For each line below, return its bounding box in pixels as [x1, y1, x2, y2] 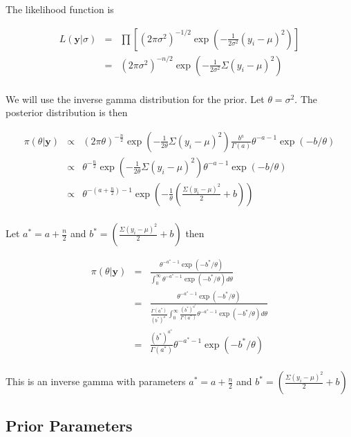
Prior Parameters [6, 414, 133, 436]
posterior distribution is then [6, 105, 128, 120]
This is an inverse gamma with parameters [6, 374, 186, 389]
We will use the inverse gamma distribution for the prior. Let [6, 91, 265, 106]
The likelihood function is [6, 2, 114, 16]
